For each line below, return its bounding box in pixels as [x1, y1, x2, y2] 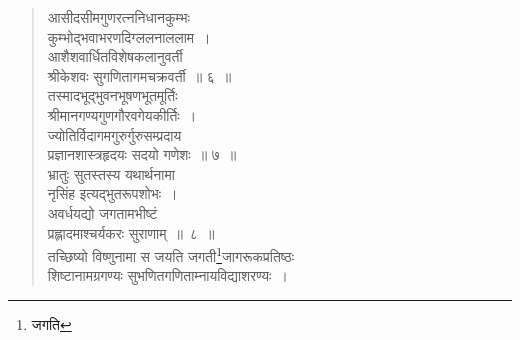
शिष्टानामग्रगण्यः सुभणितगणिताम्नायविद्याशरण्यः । [47, 265, 288, 286]
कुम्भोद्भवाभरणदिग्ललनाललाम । [47, 26, 211, 47]
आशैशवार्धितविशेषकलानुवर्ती [47, 46, 183, 67]
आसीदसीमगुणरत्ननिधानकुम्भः [47, 7, 190, 27]
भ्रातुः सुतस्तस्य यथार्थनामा [47, 163, 175, 184]
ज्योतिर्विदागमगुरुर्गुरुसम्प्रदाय [47, 124, 182, 145]
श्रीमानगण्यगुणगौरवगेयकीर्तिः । [47, 104, 197, 125]
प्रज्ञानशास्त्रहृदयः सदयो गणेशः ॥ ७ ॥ [47, 144, 237, 165]
